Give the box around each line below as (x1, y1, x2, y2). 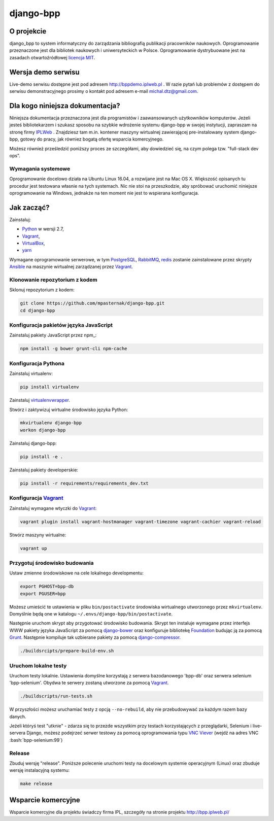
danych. (9, 713, 26, 720)
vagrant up (20, 545, 47, 551)
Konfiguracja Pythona (9, 360, 64, 367)
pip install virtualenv (20, 384, 80, 390)
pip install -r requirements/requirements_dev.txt (20, 480, 149, 486)
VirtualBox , (22, 240, 45, 246)
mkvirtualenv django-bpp (20, 420, 82, 426)
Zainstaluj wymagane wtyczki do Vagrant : (9, 505, 97, 511)
